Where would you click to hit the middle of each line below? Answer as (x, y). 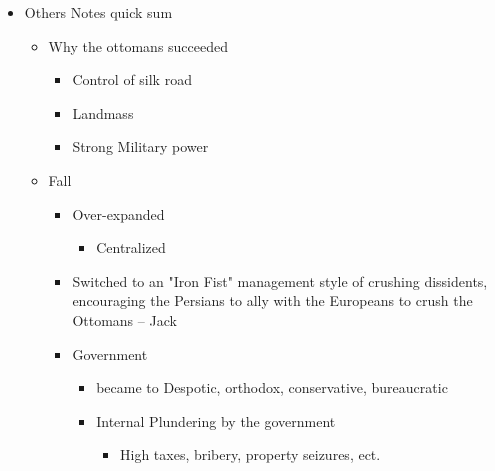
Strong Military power (140, 146)
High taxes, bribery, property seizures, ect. (250, 454)
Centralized (131, 247)
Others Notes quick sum (98, 12)
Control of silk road (132, 79)
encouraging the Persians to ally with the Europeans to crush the (272, 300)
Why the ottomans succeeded (138, 45)
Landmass (103, 112)
